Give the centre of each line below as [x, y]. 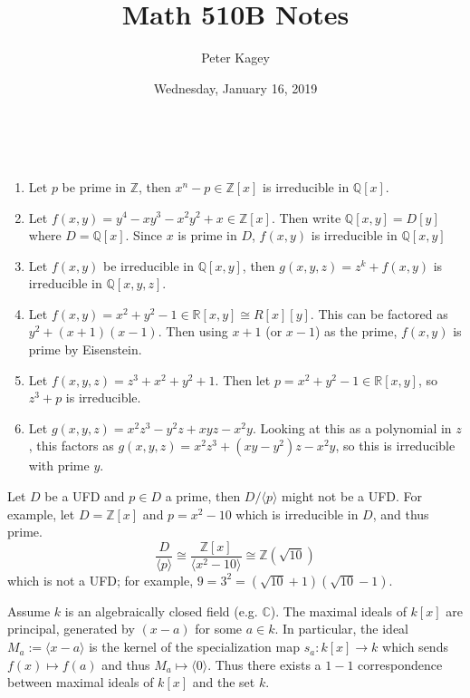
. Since [144, 235]
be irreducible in [149, 265]
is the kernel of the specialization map [194, 647]
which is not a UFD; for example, [101, 580]
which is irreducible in [297, 514]
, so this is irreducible [395, 446]
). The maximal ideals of [338, 611]
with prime [59, 465]
